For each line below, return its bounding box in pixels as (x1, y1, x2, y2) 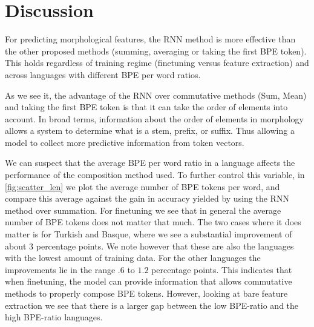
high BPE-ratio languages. (5, 311, 103, 323)
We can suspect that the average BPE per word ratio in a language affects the (5, 156, 295, 169)
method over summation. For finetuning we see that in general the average (5, 203, 281, 216)
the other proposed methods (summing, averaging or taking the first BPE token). (5, 44, 307, 57)
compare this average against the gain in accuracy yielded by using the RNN (5, 192, 289, 205)
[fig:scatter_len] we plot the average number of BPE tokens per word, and (5, 180, 280, 193)
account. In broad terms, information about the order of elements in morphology (5, 112, 304, 125)
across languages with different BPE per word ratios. (5, 68, 201, 81)
